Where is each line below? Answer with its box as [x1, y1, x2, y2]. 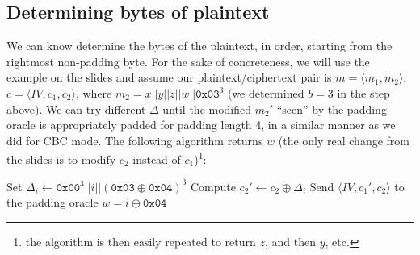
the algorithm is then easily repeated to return [25, 232, 256, 249]
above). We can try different [6, 100, 146, 117]
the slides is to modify [6, 151, 116, 168]
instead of [132, 151, 181, 168]
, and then [264, 232, 316, 249]
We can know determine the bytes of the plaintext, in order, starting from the [6, 37, 393, 54]
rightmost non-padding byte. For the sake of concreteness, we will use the [6, 52, 370, 69]
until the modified [162, 100, 252, 117]
